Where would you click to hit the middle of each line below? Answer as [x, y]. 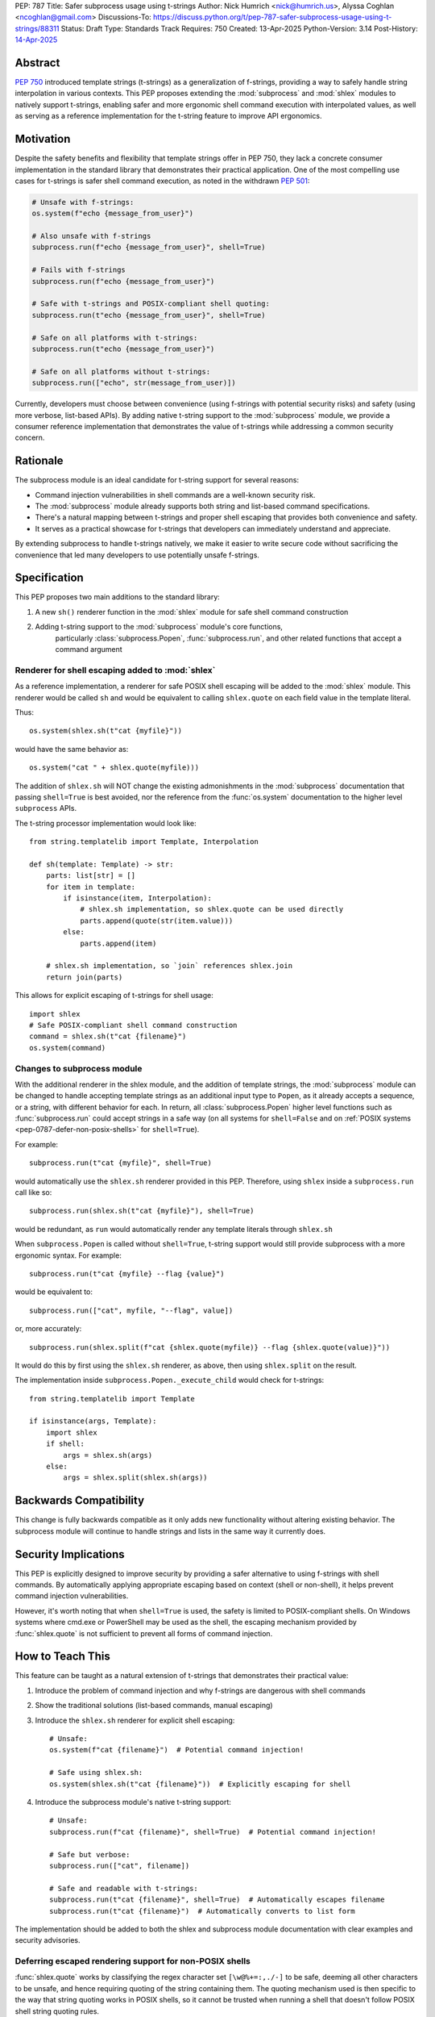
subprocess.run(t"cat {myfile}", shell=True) [121, 1163]
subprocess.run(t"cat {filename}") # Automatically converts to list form [202, 1911]
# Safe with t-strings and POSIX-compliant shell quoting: [151, 304]
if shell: [65, 1444]
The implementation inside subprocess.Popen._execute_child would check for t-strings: [170, 1380]
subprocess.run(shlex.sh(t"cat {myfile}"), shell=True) [142, 1211]
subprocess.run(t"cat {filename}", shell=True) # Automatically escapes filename [217, 1900]
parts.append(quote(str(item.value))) [157, 921]
